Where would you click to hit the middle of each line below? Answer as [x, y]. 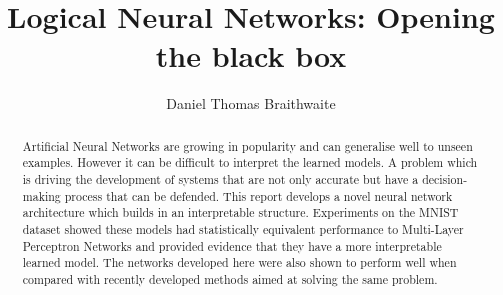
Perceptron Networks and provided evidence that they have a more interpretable [232, 245]
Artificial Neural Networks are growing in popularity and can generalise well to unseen [247, 145]
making [41, 195]
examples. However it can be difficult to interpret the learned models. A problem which [250, 162]
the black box [251, 55]
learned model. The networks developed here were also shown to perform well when [239, 262]
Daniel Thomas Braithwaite [251, 103]
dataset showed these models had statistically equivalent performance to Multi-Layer [243, 228]
